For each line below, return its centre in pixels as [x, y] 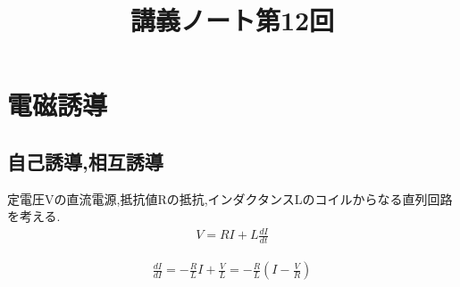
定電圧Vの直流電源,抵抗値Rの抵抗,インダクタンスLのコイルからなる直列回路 [230, 198]
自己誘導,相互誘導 [85, 161]
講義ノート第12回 [232, 20]
